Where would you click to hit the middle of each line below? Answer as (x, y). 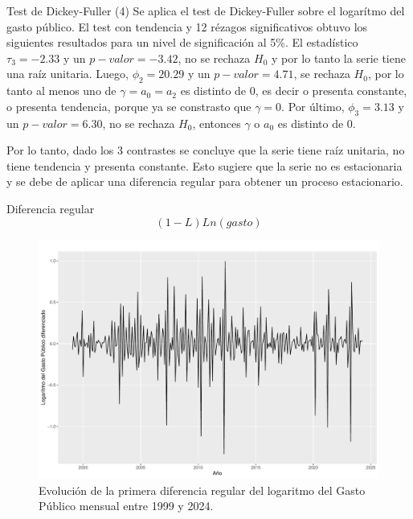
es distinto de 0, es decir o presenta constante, (294, 91)
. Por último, (313, 106)
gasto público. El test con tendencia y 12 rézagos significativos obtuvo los (187, 26)
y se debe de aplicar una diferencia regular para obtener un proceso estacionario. (205, 181)
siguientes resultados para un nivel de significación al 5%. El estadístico (182, 42)
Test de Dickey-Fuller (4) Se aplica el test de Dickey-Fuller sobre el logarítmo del (206, 10)
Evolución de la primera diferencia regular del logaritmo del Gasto (202, 490)
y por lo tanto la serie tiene (338, 58)
